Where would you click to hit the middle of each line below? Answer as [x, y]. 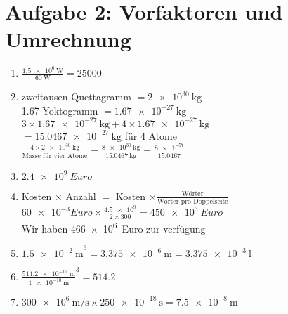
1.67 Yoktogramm [60, 110]
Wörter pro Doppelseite [192, 202]
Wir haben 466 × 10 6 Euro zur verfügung [113, 227]
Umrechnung [68, 39]
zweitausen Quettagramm [76, 97]
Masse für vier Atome [55, 156]
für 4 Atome [151, 135]
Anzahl [81, 196]
